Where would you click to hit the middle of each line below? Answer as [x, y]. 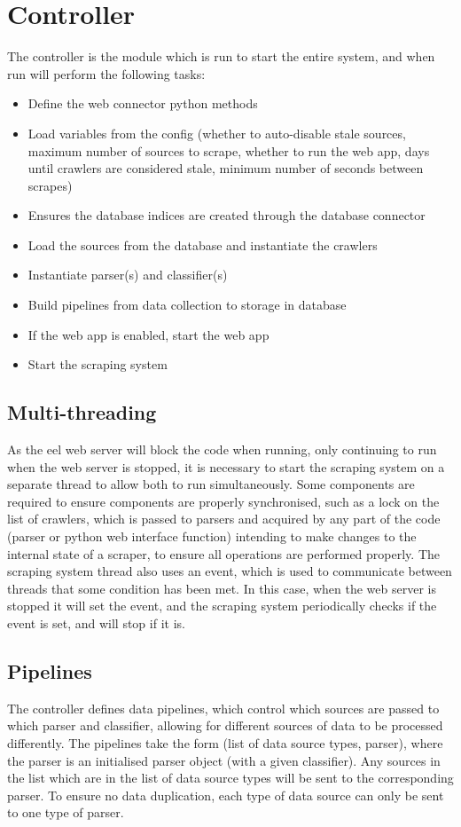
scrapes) [50, 185]
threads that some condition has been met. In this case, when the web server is [222, 588]
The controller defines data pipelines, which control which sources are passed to [223, 708]
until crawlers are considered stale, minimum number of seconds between [226, 168]
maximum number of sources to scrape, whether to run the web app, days [229, 150]
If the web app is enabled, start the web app [148, 334]
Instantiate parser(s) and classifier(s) [128, 275]
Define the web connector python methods [143, 103]
